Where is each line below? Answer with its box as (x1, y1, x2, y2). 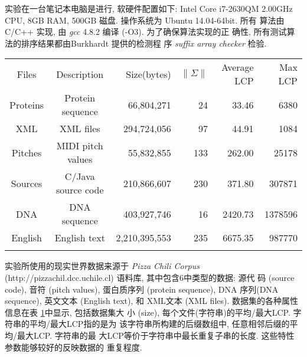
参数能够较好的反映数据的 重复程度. (5, 340, 142, 353)
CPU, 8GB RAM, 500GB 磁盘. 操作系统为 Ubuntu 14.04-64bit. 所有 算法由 (5, 14, 285, 26)
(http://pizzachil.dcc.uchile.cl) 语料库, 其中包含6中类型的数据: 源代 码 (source (5, 271, 295, 283)
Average (221, 60, 254, 74)
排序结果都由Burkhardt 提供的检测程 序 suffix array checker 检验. (21, 37, 267, 49)
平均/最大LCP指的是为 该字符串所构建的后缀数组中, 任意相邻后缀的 (29, 317, 290, 330)
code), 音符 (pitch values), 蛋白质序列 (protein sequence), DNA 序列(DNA (5, 283, 279, 295)
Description (56, 67, 104, 81)
